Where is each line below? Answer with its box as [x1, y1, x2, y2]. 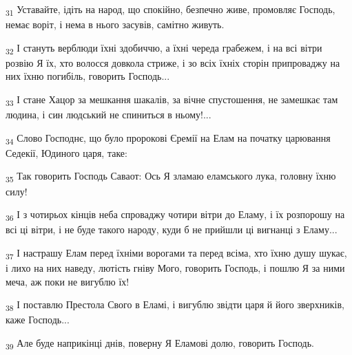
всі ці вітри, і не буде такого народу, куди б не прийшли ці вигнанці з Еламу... [6, 222, 338, 237]
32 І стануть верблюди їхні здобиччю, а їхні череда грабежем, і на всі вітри [6, 40, 322, 56]
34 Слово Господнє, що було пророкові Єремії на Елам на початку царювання [6, 130, 331, 147]
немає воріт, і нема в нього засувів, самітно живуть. [6, 17, 225, 32]
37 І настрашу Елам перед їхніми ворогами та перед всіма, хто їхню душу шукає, [6, 245, 347, 261]
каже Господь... [6, 312, 70, 327]
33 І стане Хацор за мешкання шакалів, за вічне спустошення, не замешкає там [6, 92, 338, 108]
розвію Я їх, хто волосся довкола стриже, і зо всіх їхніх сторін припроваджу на [6, 55, 340, 69]
